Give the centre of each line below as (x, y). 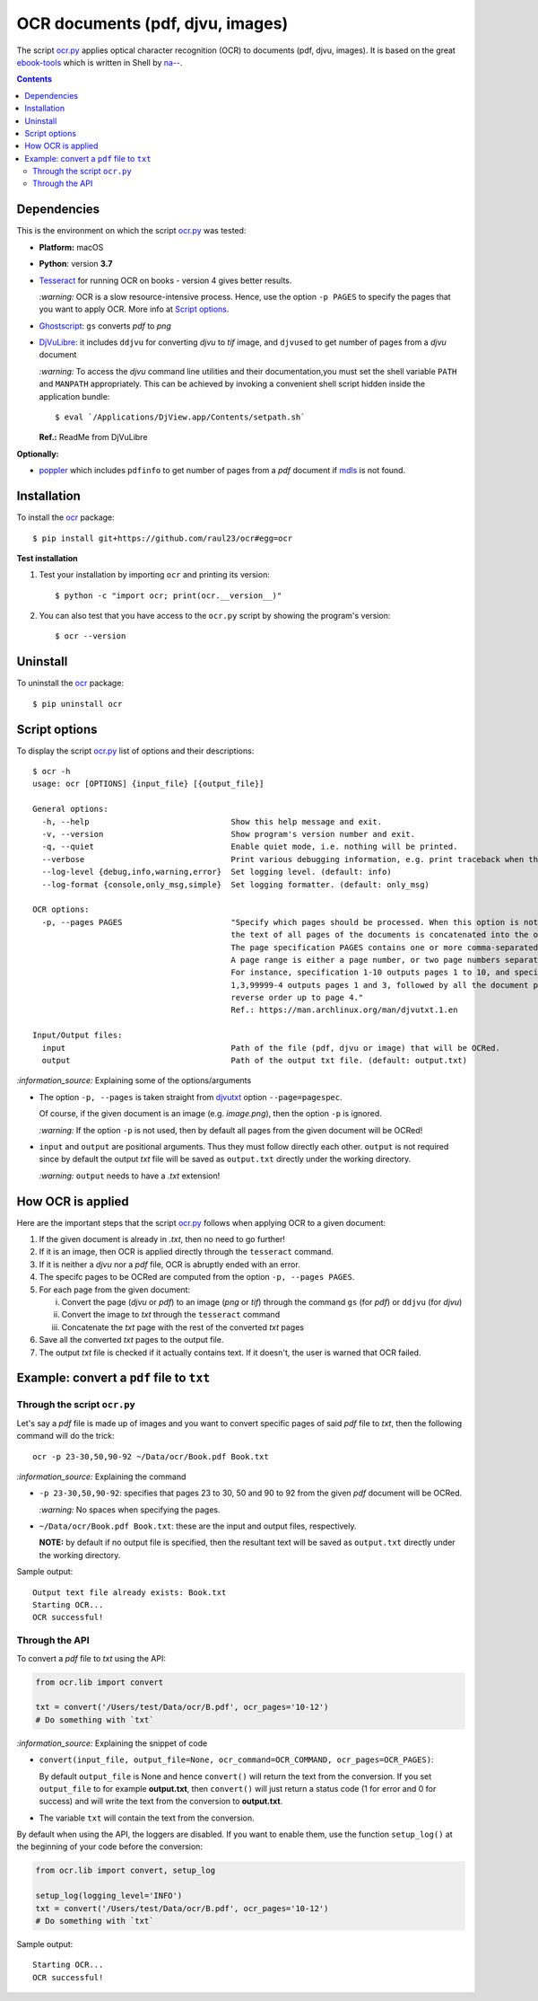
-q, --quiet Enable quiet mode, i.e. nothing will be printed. (250, 847)
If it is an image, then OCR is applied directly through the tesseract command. (186, 1252)
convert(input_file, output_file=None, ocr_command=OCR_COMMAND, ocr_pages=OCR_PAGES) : (236, 1759)
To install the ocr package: (66, 517)
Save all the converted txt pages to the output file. (131, 1340)
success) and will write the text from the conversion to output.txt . (161, 1802)
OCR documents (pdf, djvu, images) (152, 23)
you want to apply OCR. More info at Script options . (134, 309)
